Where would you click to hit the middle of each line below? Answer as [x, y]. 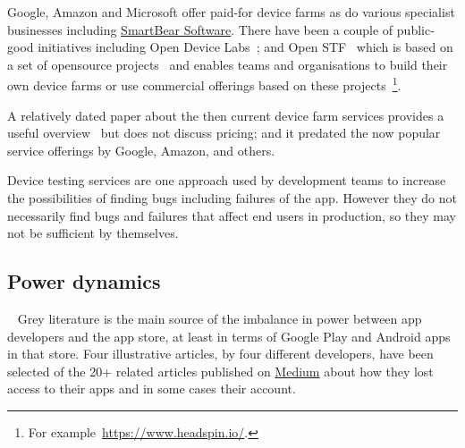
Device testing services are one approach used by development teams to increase [227, 180]
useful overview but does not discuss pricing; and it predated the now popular [224, 133]
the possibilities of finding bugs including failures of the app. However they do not [232, 198]
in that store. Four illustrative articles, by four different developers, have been [220, 354]
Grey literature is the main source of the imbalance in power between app [220, 318]
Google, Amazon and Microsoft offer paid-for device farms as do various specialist [231, 12]
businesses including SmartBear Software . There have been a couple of [200, 29]
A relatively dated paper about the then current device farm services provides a [226, 115]
